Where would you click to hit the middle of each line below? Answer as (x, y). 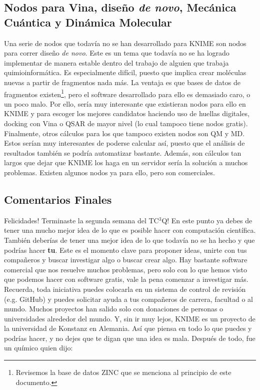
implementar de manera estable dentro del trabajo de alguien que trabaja (116, 62)
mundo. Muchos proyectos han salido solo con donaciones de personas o (114, 309)
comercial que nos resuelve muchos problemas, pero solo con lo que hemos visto (125, 269)
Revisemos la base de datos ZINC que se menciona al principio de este (123, 372)
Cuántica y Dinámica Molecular (88, 22)
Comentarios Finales (58, 199)
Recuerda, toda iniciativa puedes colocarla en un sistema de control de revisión (125, 289)
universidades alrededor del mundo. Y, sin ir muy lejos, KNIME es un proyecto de (130, 318)
